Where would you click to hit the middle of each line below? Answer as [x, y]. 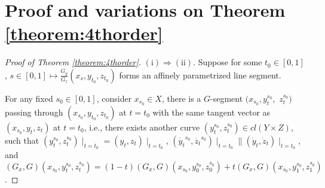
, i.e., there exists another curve [142, 127]
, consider [114, 98]
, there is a [181, 98]
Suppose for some [230, 62]
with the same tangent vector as [211, 112]
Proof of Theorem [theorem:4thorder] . [73, 62]
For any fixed [29, 98]
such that [22, 140]
